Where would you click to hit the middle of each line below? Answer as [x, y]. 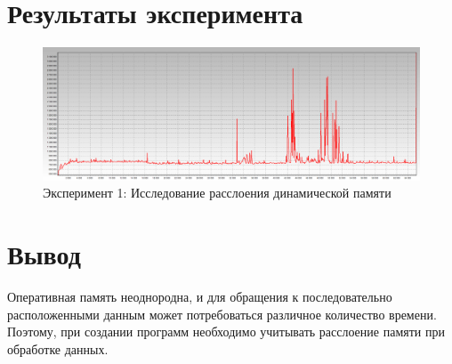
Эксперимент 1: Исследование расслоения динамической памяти [217, 193]
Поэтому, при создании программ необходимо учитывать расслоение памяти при [226, 332]
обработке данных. [58, 348]
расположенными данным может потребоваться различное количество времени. [222, 314]
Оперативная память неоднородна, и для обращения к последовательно [200, 296]
